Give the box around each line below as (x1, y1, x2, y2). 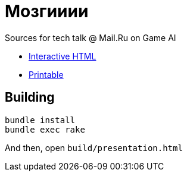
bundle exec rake (5, 124, 85, 134)
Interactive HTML (29, 51, 96, 61)
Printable (29, 69, 64, 80)
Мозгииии (5, 1, 89, 21)
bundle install (5, 115, 76, 125)
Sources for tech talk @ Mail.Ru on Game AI (5, 32, 176, 43)
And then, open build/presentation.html (5, 142, 183, 153)
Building (5, 90, 55, 105)
